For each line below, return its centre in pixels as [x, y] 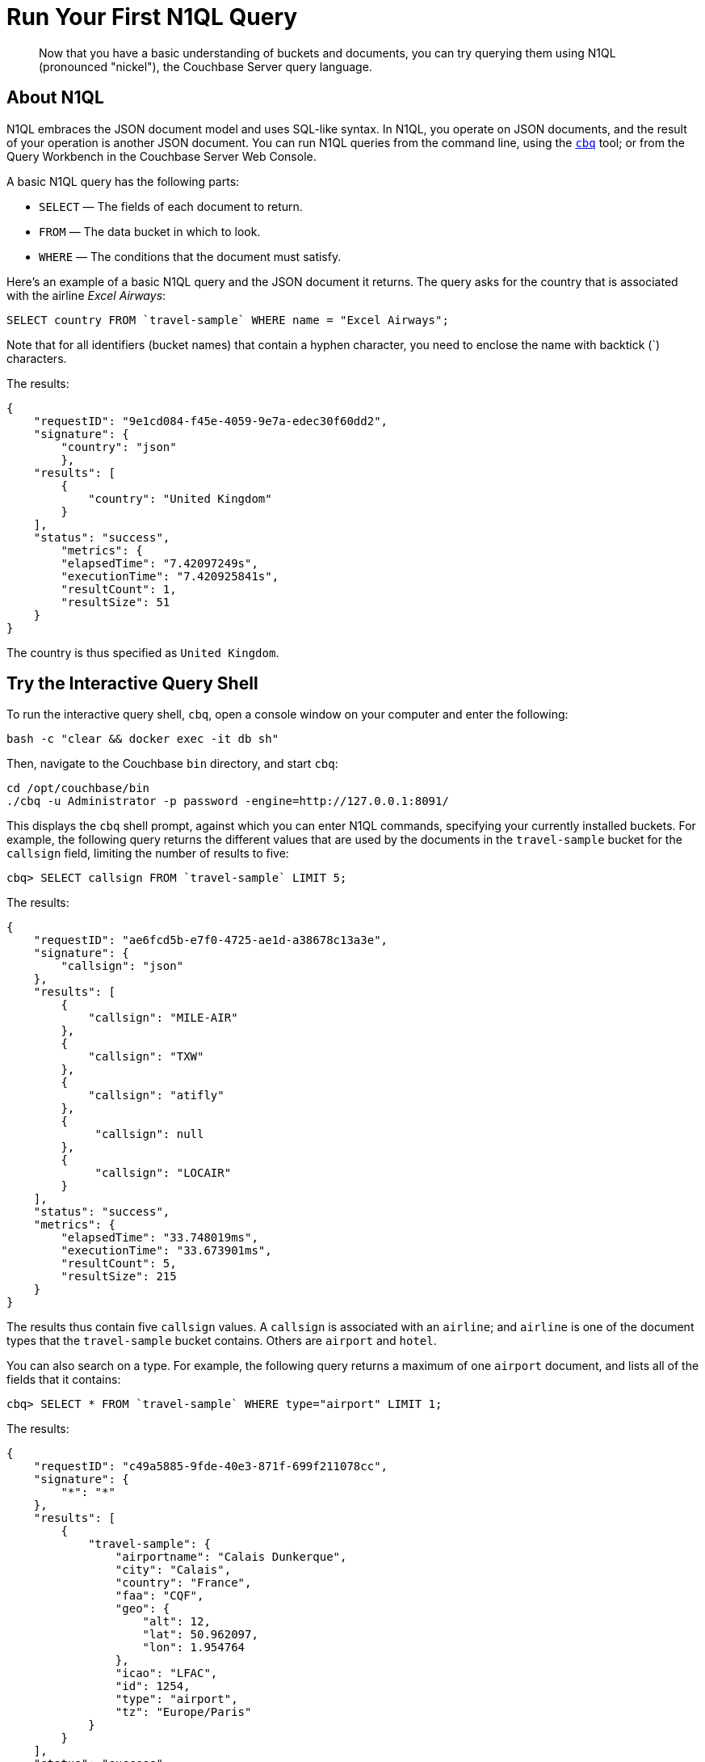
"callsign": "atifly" [156, 1096]
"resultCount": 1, [119, 589]
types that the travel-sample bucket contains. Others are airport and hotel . [222, 1341]
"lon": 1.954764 [194, 1648]
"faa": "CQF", [159, 1596]
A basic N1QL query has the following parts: [123, 181]
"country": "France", [183, 1583]
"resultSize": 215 [119, 1277]
